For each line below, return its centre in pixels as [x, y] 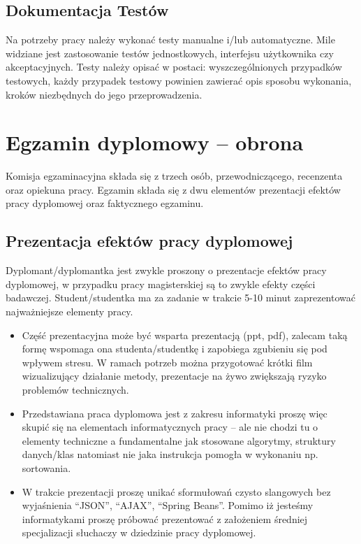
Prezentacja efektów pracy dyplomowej [149, 241]
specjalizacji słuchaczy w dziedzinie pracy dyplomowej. [139, 532]
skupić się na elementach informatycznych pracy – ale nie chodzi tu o [170, 427]
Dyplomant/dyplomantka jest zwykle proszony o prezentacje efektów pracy [166, 270]
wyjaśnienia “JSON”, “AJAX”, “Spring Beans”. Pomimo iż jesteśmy [168, 505]
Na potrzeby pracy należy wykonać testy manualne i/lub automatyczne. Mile [170, 40]
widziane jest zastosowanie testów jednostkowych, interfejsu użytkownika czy [170, 53]
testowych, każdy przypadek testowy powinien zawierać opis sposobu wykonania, [179, 80]
